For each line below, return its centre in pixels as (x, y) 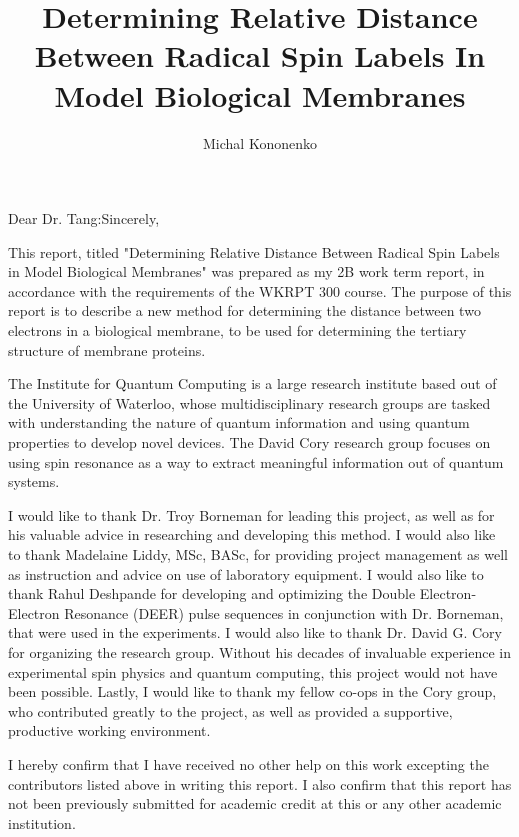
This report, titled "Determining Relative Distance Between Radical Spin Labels (254, 251)
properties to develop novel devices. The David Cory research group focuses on (249, 442)
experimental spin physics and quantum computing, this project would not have (253, 671)
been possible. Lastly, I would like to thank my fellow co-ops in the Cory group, (252, 691)
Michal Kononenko (260, 142)
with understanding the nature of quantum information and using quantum (239, 422)
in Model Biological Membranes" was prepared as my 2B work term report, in (246, 271)
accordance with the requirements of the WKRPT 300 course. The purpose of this (260, 290)
